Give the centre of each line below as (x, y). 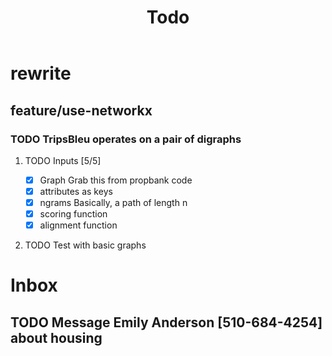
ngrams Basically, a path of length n (113, 202)
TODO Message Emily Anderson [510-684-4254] (166, 322)
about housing (56, 337)
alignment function (78, 225)
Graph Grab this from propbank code (116, 180)
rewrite (41, 73)
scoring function (73, 214)
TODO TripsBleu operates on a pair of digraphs (126, 139)
